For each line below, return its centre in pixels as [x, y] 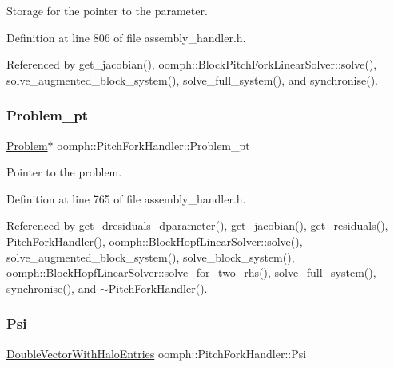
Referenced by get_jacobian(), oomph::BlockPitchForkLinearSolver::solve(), [192, 64]
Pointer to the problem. [64, 172]
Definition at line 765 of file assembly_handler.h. [126, 198]
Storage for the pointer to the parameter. [107, 10]
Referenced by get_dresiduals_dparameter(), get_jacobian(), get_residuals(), [197, 225]
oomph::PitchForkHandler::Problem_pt [153, 145]
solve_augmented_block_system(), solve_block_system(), [151, 257]
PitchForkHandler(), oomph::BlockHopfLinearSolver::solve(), [155, 241]
